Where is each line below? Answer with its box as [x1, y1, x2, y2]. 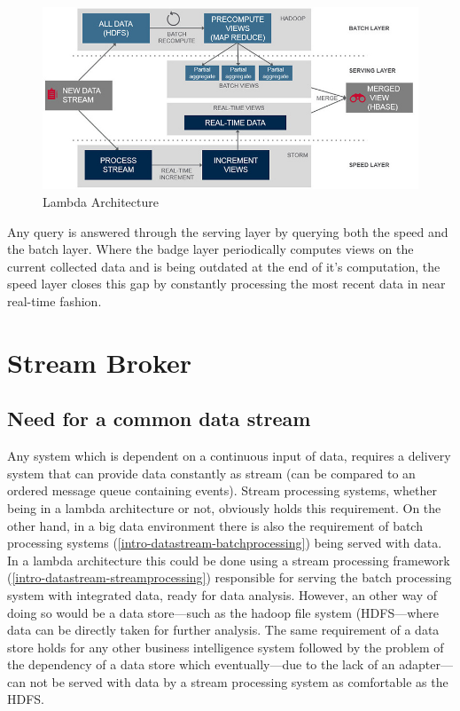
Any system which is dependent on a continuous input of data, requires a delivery [7, 446, 451, 465]
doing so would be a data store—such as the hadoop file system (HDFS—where [7, 603, 440, 621]
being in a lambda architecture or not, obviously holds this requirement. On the [7, 498, 441, 517]
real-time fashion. [7, 292, 102, 310]
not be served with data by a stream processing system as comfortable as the [29, 672, 448, 691]
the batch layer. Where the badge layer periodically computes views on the [7, 240, 414, 258]
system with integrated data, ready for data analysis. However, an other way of [7, 585, 438, 604]
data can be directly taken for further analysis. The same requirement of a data [7, 620, 440, 639]
